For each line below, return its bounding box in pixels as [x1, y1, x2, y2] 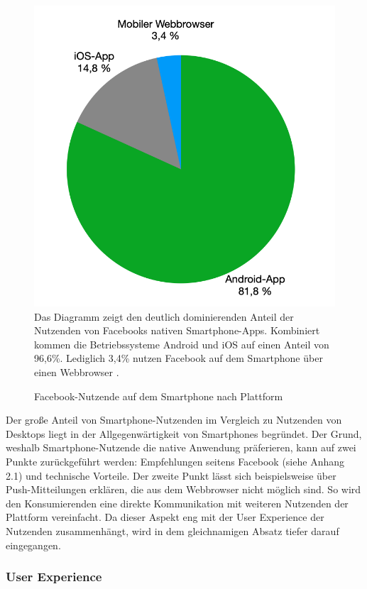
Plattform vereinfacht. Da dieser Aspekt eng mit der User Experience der [6, 510, 324, 524]
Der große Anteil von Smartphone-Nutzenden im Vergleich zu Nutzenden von [6, 412, 342, 427]
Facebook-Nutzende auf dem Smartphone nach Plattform [34, 388, 283, 403]
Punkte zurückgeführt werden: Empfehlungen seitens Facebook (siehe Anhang [6, 453, 344, 468]
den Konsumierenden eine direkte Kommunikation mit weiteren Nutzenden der [6, 495, 349, 510]
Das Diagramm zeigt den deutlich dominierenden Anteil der [34, 309, 294, 324]
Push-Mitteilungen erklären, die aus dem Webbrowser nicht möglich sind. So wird [6, 482, 361, 497]
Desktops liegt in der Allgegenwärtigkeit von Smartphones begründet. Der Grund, [6, 426, 362, 441]
